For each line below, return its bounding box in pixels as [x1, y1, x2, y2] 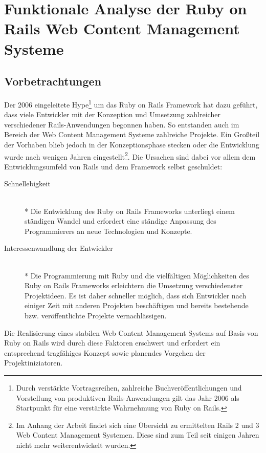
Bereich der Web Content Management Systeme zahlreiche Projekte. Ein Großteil [4, 129, 260, 140]
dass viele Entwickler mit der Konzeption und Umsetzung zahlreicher [4, 109, 220, 120]
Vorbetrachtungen [4, 73, 102, 89]
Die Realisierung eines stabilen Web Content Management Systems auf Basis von [4, 327, 258, 338]
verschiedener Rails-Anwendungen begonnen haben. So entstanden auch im [4, 119, 239, 130]
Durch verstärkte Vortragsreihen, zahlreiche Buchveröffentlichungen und [16, 382, 242, 393]
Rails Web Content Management [4, 18, 240, 39]
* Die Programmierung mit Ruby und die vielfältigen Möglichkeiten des [25, 270, 249, 281]
